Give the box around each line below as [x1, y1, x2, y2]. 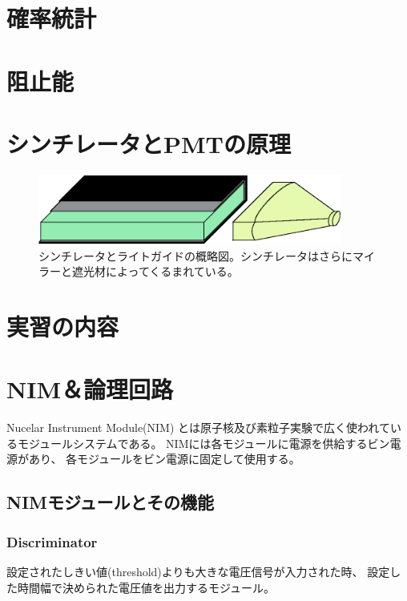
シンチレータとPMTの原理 [6, 127, 291, 159]
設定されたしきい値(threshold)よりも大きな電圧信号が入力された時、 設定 [6, 563, 390, 580]
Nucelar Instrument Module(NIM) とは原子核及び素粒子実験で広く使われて [6, 419, 390, 436]
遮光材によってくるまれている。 [71, 263, 239, 280]
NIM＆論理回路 [6, 373, 173, 405]
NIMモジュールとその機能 [6, 490, 214, 514]
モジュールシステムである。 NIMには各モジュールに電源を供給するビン [17, 434, 390, 451]
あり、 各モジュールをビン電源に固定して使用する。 [28, 450, 300, 467]
